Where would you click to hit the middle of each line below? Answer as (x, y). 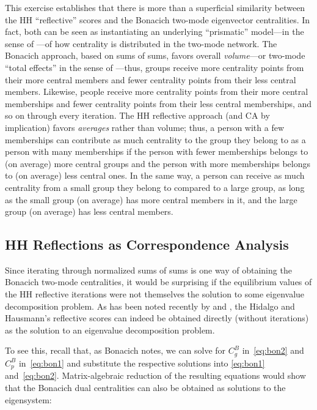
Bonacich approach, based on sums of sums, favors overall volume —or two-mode (155, 55)
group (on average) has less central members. (89, 211)
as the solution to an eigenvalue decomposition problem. (110, 330)
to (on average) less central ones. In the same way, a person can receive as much (155, 175)
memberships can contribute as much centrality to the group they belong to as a (155, 139)
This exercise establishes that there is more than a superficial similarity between (155, 7)
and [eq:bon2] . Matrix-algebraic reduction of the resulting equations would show (155, 375)
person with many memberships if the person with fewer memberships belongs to (157, 151)
